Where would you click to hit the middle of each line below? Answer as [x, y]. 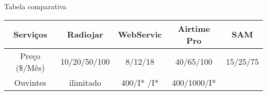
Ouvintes [30, 82]
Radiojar [85, 34]
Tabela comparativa [35, 6]
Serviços [30, 34]
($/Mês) [30, 67]
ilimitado [85, 82]
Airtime [194, 28]
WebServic [140, 34]
